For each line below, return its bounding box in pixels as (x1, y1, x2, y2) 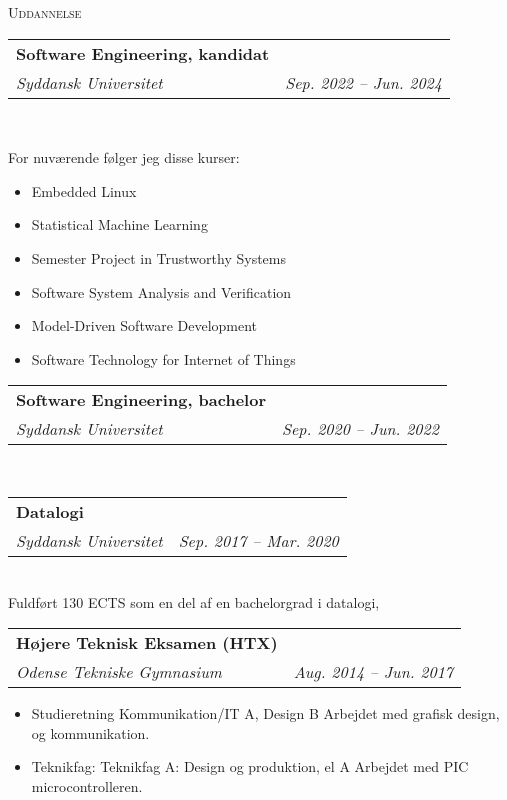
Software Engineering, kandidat (16, 41, 270, 65)
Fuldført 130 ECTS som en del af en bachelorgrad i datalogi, (8, 591, 380, 612)
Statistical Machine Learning (31, 214, 208, 235)
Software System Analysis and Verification (31, 281, 292, 302)
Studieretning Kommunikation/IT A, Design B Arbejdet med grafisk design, (31, 703, 500, 724)
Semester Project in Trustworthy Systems (31, 247, 286, 268)
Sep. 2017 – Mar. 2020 (178, 528, 339, 552)
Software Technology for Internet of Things (31, 348, 296, 369)
